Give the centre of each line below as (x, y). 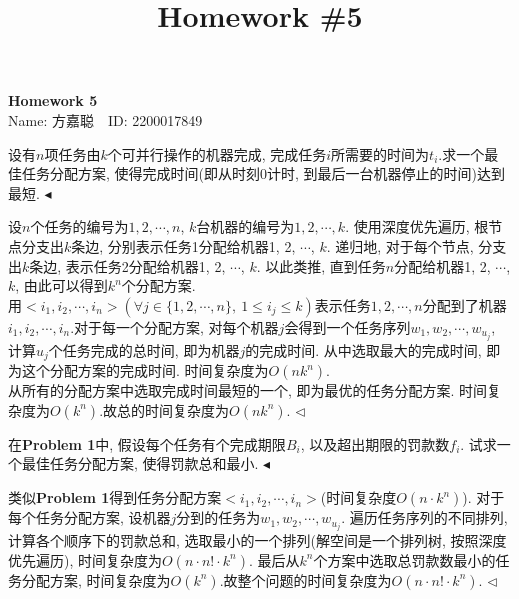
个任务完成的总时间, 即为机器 (144, 349)
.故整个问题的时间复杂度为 (305, 579)
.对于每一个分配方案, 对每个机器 (174, 326)
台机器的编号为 (245, 226)
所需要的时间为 (380, 153)
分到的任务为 (218, 517)
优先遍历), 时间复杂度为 (85, 559)
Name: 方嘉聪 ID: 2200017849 (105, 119)
